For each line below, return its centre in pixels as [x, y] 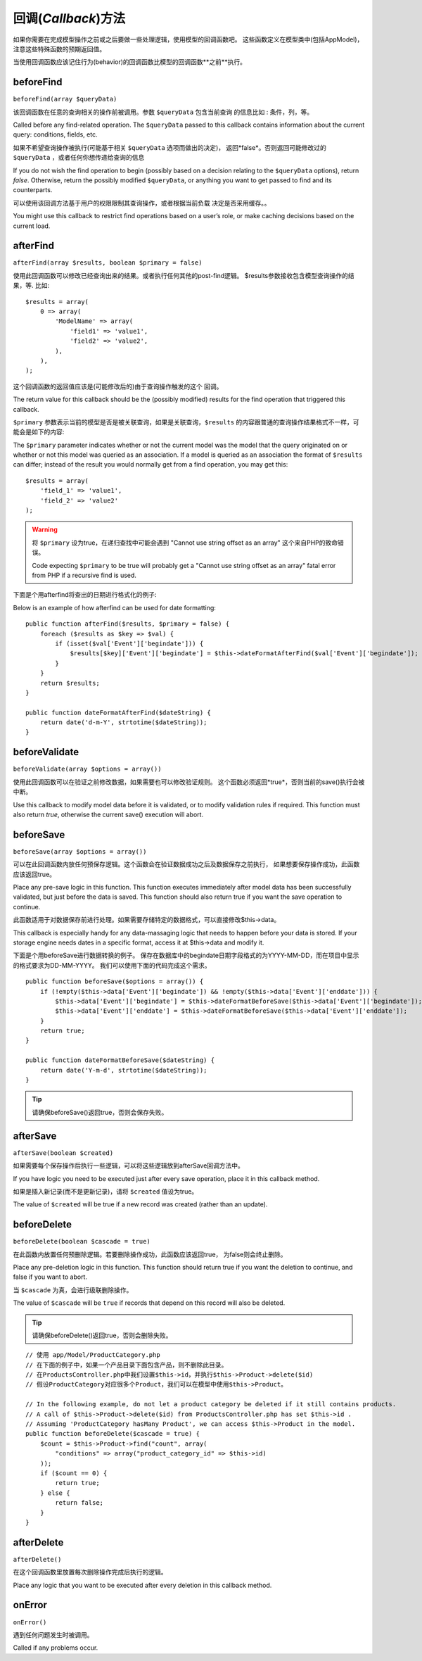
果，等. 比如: [31, 286]
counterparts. [33, 190]
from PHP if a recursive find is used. [84, 575]
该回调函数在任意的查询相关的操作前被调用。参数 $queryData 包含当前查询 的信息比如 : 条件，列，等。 [163, 112]
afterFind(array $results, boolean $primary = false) [108, 263]
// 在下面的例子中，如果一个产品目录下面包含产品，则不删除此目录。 [127, 1365]
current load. [32, 226]
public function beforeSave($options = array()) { [115, 981]
